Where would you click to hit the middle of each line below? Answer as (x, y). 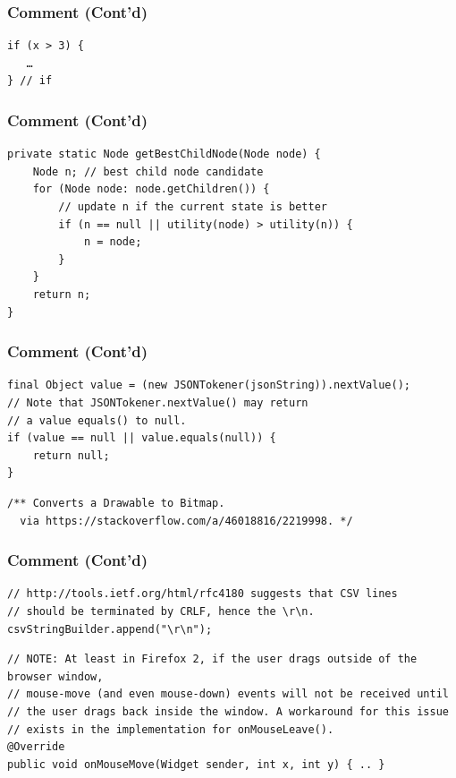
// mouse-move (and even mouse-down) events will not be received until (228, 694)
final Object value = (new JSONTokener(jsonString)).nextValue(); (209, 385)
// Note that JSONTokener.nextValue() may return (158, 402)
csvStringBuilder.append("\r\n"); (110, 629)
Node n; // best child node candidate (148, 171)
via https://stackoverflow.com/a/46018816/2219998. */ (186, 521)
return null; (71, 455)
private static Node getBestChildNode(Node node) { (164, 154)
